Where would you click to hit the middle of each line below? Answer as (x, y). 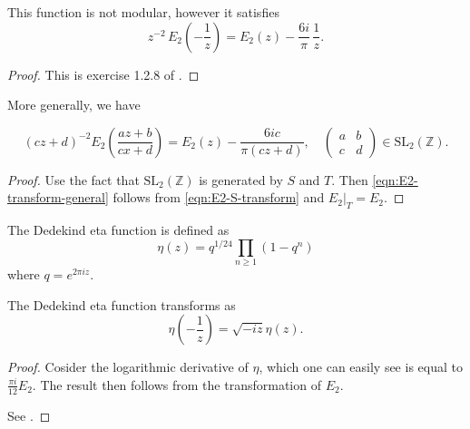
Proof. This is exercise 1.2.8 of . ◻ (103, 74)
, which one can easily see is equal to (361, 367)
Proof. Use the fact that (73, 179)
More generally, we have (74, 105)
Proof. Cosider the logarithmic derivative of (128, 367)
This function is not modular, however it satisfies (143, 12)
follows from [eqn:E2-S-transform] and (219, 197)
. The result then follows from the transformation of (176, 384)
